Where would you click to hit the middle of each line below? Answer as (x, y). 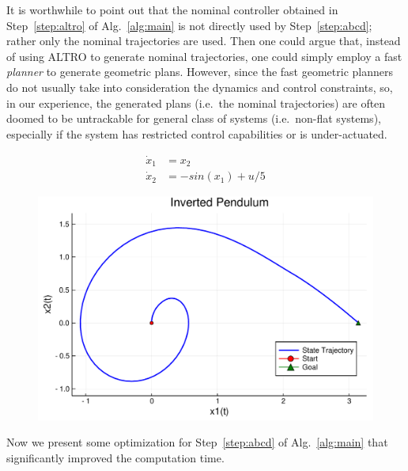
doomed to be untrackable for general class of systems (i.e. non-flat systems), (194, 118)
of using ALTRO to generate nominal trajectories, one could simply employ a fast (204, 56)
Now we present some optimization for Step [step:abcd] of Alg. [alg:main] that (197, 442)
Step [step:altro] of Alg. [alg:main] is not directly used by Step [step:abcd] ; (189, 25)
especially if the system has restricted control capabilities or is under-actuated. (197, 133)
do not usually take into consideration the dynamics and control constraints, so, (200, 87)
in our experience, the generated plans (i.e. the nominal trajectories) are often (196, 103)
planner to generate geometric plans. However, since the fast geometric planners (200, 72)
